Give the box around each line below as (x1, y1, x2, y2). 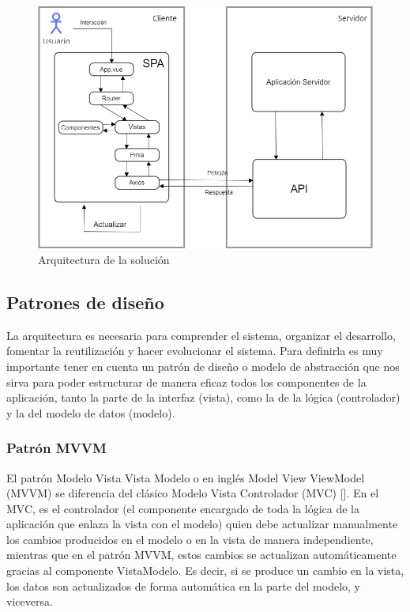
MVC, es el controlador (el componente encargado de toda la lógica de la (6, 500, 359, 516)
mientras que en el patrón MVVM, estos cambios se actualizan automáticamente (6, 546, 397, 563)
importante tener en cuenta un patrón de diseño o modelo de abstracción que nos (6, 357, 400, 374)
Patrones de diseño (6, 289, 164, 314)
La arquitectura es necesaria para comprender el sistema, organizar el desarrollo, (6, 327, 396, 343)
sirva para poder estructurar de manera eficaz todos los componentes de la (6, 373, 367, 390)
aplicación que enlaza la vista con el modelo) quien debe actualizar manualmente (6, 516, 398, 532)
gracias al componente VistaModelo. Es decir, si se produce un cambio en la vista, (6, 562, 404, 579)
